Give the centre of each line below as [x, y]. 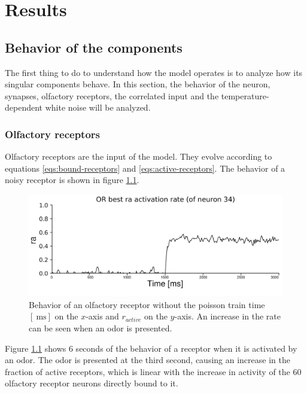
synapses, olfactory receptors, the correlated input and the [112, 95]
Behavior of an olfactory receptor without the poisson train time [147, 304]
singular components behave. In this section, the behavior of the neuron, [138, 84]
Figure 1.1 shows [36, 348]
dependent [24, 107]
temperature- [245, 95]
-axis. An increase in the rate [228, 316]
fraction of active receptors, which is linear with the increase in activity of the [148, 371]
